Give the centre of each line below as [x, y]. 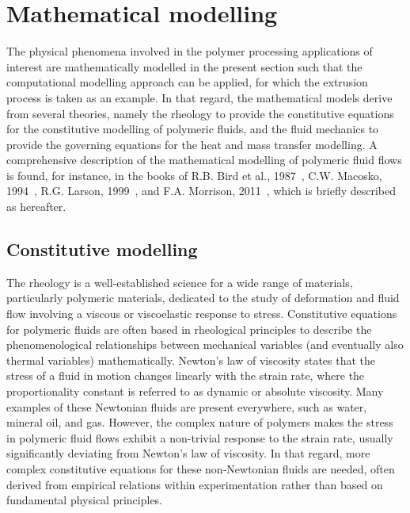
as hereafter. [36, 207]
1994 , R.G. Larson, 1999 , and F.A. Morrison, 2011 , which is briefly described [201, 191]
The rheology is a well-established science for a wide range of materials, [180, 282]
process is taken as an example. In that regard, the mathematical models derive [199, 97]
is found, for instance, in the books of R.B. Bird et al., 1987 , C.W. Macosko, [194, 175]
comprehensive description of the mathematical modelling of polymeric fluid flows [204, 160]
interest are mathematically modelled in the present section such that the [184, 66]
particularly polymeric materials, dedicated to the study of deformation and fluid [203, 298]
